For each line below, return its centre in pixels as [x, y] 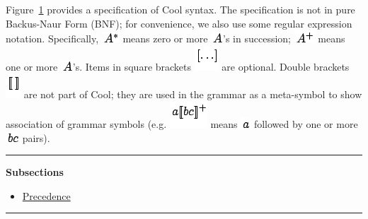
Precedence [46, 195]
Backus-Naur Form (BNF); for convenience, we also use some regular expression [179, 23]
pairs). [36, 137]
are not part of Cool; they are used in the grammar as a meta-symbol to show [193, 94]
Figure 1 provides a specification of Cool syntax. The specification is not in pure [180, 9]
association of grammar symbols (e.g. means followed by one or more [182, 123]
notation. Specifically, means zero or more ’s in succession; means [176, 39]
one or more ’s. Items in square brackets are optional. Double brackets [178, 66]
